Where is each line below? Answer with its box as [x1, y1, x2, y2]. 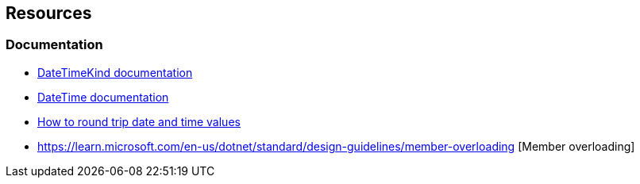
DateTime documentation [37, 90, 169, 104]
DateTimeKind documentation [37, 65, 193, 79]
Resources [6, 3, 92, 23]
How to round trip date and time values [37, 114, 241, 128]
